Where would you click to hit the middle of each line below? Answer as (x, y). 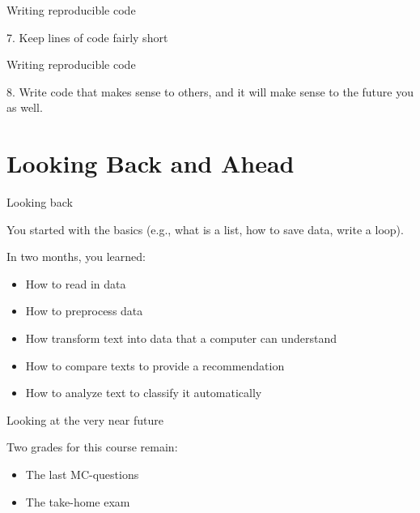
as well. (25, 107)
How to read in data (76, 283)
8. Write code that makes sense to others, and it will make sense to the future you (210, 91)
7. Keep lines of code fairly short (87, 37)
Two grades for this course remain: (92, 447)
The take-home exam (78, 501)
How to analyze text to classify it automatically (144, 393)
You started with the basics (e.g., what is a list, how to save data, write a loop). (205, 229)
